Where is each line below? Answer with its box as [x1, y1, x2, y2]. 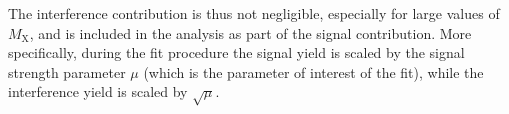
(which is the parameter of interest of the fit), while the [143, 61, 484, 82]
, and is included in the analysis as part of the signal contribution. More [29, 22, 472, 43]
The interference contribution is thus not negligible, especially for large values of [8, 3, 500, 23]
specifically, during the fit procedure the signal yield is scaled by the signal [8, 42, 465, 63]
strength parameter [8, 61, 126, 82]
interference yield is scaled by [8, 81, 188, 102]
